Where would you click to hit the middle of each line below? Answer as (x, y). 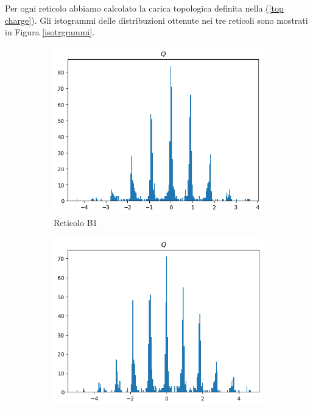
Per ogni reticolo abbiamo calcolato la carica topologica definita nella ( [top (144, 8)
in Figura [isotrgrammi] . (50, 32)
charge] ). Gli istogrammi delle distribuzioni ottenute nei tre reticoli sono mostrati (156, 20)
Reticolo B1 (76, 222)
